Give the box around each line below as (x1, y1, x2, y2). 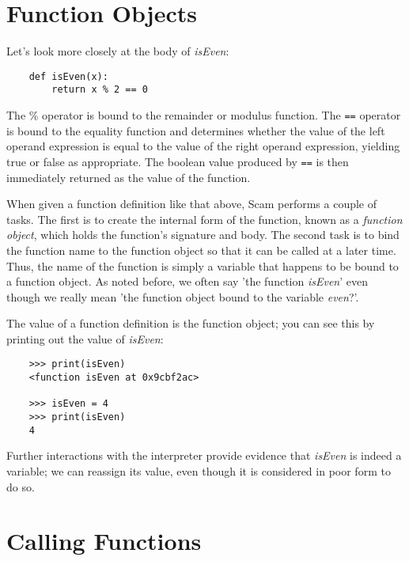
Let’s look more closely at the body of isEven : (6, 43, 229, 59)
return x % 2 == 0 (51, 84, 148, 96)
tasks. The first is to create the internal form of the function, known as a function (6, 210, 403, 227)
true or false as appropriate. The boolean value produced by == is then (6, 153, 349, 169)
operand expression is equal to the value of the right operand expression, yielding (6, 138, 400, 154)
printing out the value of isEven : (6, 330, 164, 347)
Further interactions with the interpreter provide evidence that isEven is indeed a (6, 447, 402, 464)
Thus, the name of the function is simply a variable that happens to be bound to (6, 257, 399, 274)
